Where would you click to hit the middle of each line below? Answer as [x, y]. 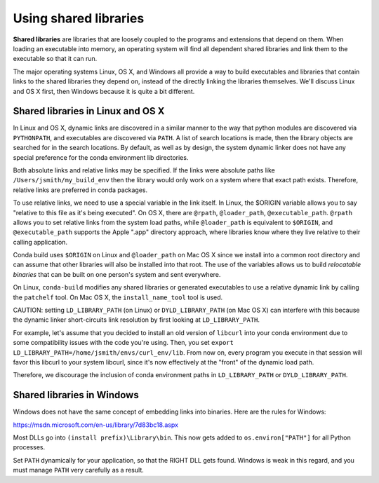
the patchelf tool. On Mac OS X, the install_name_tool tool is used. [118, 297]
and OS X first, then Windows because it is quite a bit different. [104, 91]
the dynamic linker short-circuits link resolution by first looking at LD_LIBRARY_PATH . [136, 320]
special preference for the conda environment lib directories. [101, 157]
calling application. [40, 242]
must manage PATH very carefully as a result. [78, 470]
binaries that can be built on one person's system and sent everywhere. [117, 274]
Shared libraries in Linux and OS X [89, 111]
